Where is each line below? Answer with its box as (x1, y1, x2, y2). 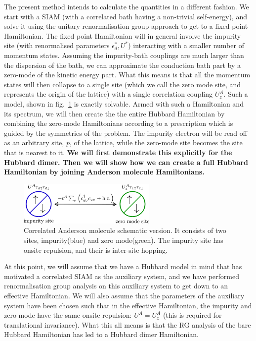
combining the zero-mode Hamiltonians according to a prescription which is (4, 118, 233, 128)
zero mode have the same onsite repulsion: (4, 310, 132, 320)
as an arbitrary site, (4, 137, 64, 148)
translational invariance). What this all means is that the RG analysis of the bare (4, 319, 251, 330)
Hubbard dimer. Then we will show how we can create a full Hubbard (4, 157, 248, 167)
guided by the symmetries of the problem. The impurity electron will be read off (4, 127, 247, 138)
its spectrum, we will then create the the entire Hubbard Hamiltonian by (4, 108, 225, 118)
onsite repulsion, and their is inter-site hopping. (24, 244, 168, 255)
